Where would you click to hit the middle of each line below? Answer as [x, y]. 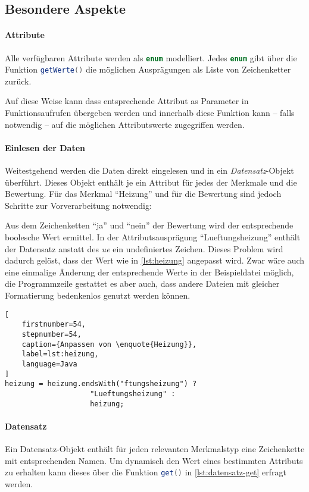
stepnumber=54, [51, 334]
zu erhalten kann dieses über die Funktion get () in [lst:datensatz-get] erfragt [146, 472]
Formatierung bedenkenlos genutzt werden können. [98, 295]
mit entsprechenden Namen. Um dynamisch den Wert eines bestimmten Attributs [154, 460]
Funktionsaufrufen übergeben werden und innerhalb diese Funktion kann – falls [150, 113]
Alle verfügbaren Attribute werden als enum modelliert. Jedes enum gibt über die [151, 57]
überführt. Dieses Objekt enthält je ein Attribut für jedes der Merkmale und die [151, 182]
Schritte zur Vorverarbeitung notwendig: [78, 205]
